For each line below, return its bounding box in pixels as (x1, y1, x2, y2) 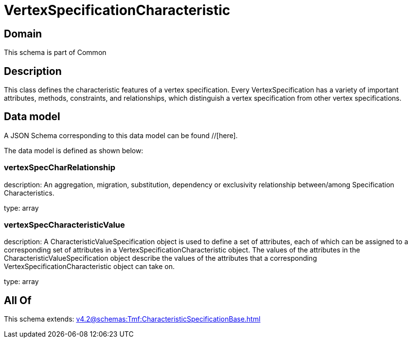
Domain (4, 27, 42, 40)
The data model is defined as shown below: (4, 146, 143, 155)
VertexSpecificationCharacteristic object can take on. (4, 262, 175, 271)
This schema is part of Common (4, 48, 107, 57)
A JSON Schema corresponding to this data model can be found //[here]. (4, 131, 238, 140)
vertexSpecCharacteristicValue (4, 219, 125, 230)
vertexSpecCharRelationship (4, 162, 116, 173)
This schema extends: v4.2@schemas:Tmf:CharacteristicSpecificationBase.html (4, 315, 261, 324)
